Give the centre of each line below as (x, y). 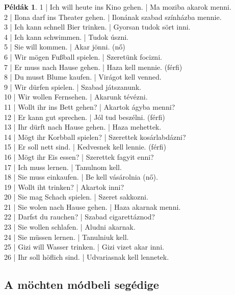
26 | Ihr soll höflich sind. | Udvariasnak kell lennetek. (87, 256)
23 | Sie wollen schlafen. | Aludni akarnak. (70, 227)
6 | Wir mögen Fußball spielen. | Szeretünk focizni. (83, 56)
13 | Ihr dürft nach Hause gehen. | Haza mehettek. (83, 127)
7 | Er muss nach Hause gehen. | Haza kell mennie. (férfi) (93, 67)
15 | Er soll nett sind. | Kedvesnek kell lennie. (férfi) (85, 147)
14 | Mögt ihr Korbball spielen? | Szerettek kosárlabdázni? (95, 137)
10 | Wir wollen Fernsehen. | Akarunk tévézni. (76, 97)
